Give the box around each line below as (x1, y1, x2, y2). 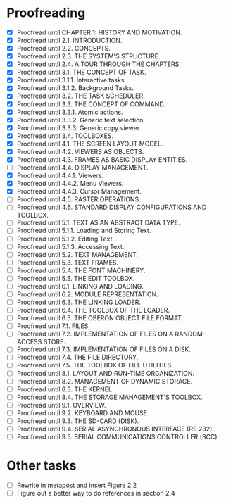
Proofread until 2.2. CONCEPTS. (16, 44, 111, 53)
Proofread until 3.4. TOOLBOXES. (16, 132, 114, 140)
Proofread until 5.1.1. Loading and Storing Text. (16, 227, 151, 235)
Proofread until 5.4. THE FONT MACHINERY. (16, 266, 146, 275)
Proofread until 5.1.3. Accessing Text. (16, 242, 125, 251)
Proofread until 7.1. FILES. (16, 322, 91, 330)
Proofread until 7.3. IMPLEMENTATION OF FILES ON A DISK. (16, 345, 192, 353)
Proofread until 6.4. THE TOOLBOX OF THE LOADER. (16, 306, 170, 315)
